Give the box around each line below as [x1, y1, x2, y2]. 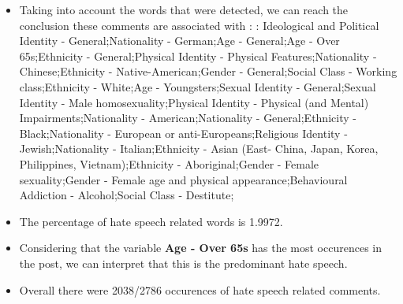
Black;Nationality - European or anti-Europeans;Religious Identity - [19, 124, 348, 141]
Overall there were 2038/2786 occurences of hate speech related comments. [19, 281, 381, 298]
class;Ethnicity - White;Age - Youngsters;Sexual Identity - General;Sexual [19, 78, 376, 95]
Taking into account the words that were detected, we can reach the [19, 2, 349, 17]
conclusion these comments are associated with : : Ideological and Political [19, 17, 379, 33]
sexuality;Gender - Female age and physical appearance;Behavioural [19, 171, 348, 187]
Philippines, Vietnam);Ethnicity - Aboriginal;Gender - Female [19, 155, 319, 172]
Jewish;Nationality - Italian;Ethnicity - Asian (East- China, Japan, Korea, [19, 140, 379, 157]
